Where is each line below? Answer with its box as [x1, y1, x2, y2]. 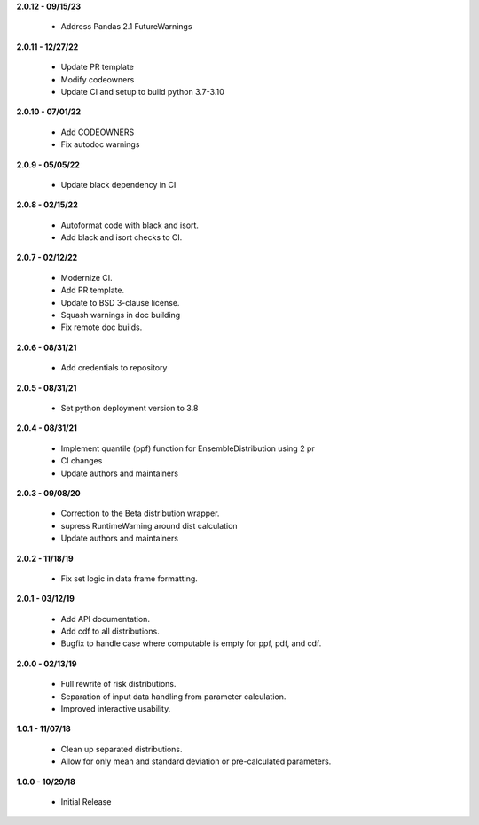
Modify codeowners [60, 74, 135, 84]
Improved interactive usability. [60, 704, 171, 714]
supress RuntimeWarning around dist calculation [60, 520, 239, 531]
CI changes [60, 455, 103, 466]
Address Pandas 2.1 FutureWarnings [60, 21, 192, 32]
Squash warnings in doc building [60, 310, 181, 321]
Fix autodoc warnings [60, 139, 140, 150]
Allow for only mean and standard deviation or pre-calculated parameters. [60, 756, 332, 767]
